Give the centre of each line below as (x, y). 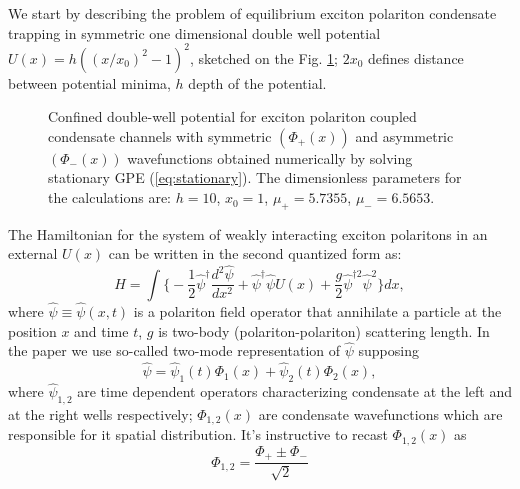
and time (101, 330)
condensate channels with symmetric (160, 135)
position (32, 330)
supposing (388, 350)
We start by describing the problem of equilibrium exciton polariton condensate (252, 13)
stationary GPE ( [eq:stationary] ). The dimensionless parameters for (255, 177)
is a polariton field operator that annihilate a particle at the (317, 310)
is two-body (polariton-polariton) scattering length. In (324, 330)
